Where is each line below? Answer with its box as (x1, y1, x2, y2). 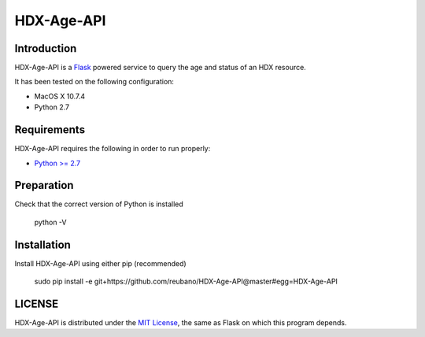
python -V (34, 217, 67, 227)
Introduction (14, 42, 77, 55)
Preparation (14, 179, 74, 192)
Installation (14, 238, 71, 251)
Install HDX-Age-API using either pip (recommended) (14, 258, 187, 268)
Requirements (14, 123, 86, 137)
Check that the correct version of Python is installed (14, 199, 184, 209)
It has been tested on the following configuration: (14, 77, 175, 87)
